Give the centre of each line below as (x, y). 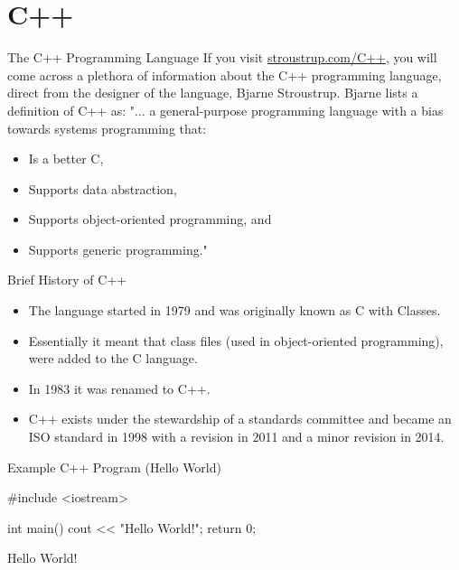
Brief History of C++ (67, 280)
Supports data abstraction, (103, 188)
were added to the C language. (113, 358)
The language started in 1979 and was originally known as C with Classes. (234, 310)
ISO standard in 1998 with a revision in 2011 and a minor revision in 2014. (236, 437)
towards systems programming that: (107, 128)
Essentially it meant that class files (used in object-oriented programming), (236, 340)
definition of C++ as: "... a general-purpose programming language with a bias (225, 110)
